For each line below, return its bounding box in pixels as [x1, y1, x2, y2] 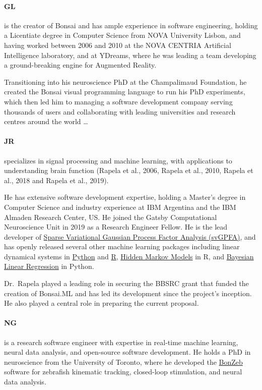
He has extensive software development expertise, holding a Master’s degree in [4, 192, 246, 202]
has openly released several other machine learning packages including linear [4, 241, 240, 252]
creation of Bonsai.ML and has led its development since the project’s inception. [4, 288, 252, 298]
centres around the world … [4, 116, 88, 127]
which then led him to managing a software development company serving [4, 96, 233, 106]
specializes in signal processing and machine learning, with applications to [4, 155, 232, 165]
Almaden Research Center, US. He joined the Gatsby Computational [4, 211, 217, 222]
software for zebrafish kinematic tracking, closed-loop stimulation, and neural [4, 366, 242, 377]
